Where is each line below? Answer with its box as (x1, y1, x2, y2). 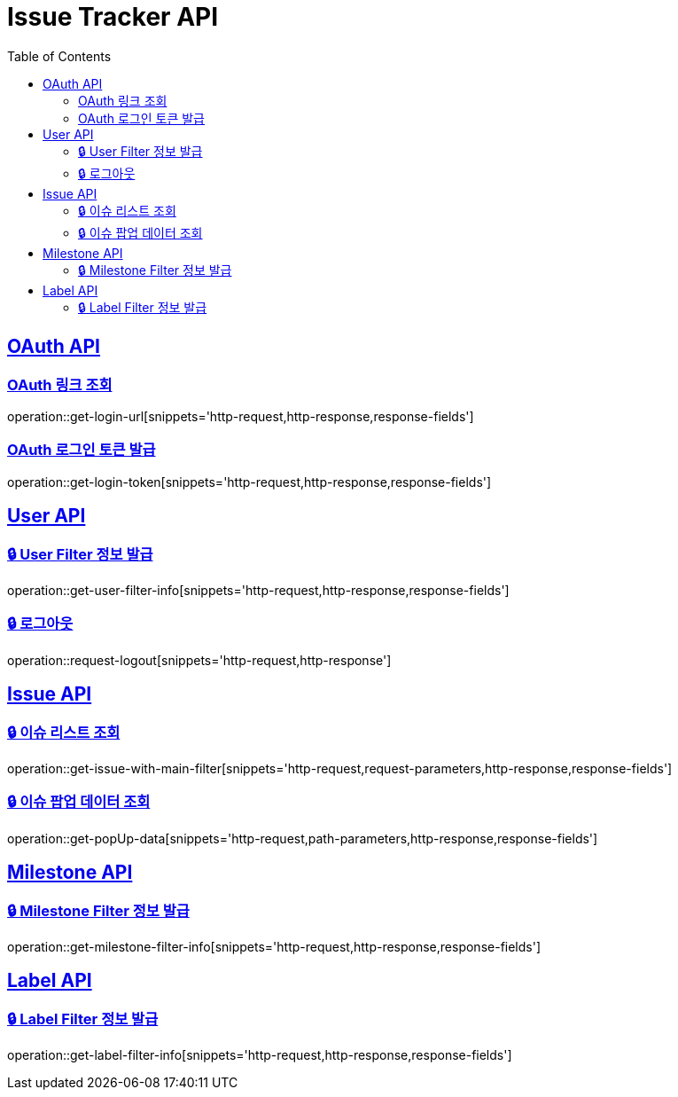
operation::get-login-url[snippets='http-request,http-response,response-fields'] (7, 408, 474, 424)
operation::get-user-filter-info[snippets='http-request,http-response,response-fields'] (7, 582, 510, 598)
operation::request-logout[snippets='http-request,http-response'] (7, 652, 392, 668)
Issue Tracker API (7, 2, 219, 32)
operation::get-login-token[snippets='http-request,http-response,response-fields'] (7, 474, 492, 490)
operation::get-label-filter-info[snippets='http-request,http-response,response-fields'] (7, 1047, 512, 1063)
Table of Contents (7, 48, 112, 64)
